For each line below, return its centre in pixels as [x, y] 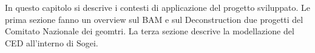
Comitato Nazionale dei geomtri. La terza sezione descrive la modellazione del [150, 31]
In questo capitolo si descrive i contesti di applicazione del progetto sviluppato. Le [158, 7]
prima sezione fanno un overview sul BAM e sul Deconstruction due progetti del [154, 19]
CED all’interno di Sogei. [52, 42]
